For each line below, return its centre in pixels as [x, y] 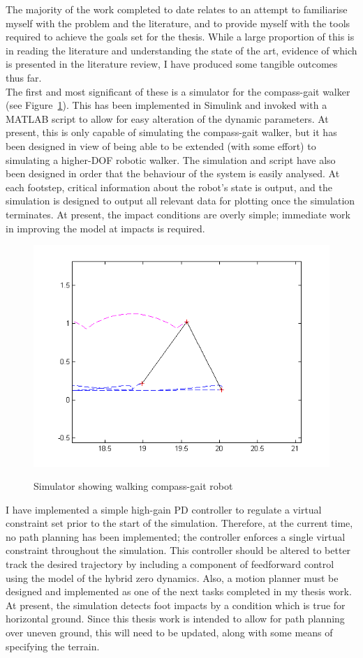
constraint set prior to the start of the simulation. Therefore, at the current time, [179, 523]
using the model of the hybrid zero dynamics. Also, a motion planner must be [172, 577]
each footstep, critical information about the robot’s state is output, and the [169, 187]
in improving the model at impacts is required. [105, 228]
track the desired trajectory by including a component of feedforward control [170, 564]
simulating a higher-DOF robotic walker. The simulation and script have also [171, 159]
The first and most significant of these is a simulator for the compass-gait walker [178, 91]
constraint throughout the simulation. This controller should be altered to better [178, 550]
